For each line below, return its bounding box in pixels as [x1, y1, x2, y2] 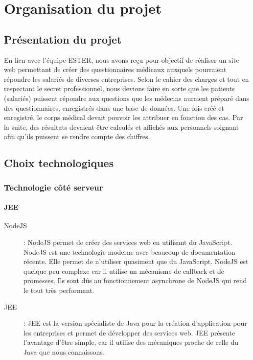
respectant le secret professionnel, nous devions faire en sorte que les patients [4, 83, 235, 94]
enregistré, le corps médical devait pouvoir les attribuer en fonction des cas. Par [4, 112, 243, 122]
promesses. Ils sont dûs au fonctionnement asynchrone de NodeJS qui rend [23, 275, 247, 286]
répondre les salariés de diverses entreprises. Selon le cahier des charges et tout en [4, 73, 249, 84]
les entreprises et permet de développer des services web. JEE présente [23, 327, 235, 337]
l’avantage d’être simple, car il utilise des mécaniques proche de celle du [23, 337, 239, 347]
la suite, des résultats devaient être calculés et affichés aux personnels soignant [4, 121, 239, 132]
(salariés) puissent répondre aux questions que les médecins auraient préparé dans [4, 93, 250, 103]
